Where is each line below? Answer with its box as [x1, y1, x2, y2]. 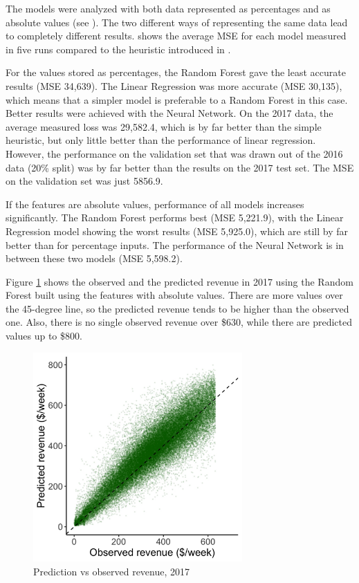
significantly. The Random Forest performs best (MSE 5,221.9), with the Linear [6, 210, 344, 225]
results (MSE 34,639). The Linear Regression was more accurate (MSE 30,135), [6, 78, 342, 93]
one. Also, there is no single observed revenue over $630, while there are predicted [6, 315, 353, 329]
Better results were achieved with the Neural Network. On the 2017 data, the [6, 106, 333, 120]
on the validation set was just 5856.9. [6, 174, 163, 188]
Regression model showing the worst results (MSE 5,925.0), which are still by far [6, 223, 348, 238]
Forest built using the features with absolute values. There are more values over [6, 288, 343, 302]
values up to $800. [6, 328, 82, 343]
